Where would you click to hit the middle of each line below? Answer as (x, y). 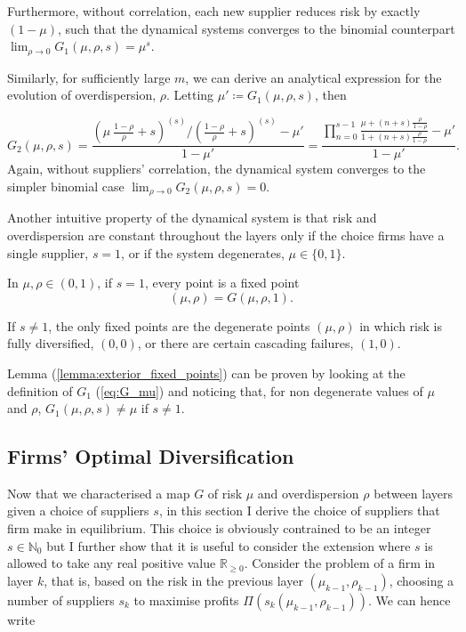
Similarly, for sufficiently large (89, 77)
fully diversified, (51, 343)
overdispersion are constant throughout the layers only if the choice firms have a (226, 235)
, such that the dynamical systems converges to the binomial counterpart (257, 28)
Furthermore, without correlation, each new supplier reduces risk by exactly (214, 11)
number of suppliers (61, 600)
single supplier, (48, 252)
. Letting (190, 95)
